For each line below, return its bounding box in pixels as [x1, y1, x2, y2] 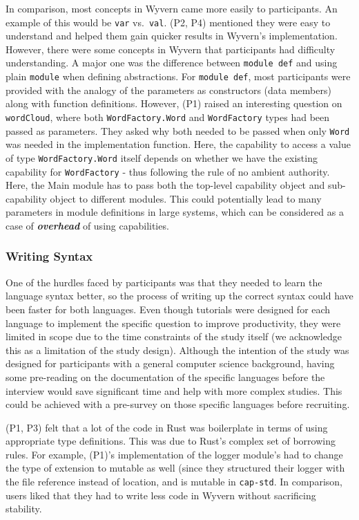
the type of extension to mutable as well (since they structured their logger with [6, 461, 345, 475]
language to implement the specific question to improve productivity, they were [6, 315, 341, 330]
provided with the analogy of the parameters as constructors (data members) [6, 82, 331, 97]
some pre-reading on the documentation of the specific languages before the [6, 369, 325, 384]
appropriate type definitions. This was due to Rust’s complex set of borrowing [6, 434, 336, 448]
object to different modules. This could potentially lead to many [50, 191, 322, 205]
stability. [6, 501, 42, 516]
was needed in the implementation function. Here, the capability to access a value [6, 137, 351, 151]
